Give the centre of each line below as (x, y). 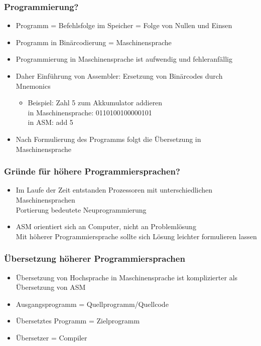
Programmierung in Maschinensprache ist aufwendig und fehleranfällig (124, 59)
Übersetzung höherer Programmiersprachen (95, 258)
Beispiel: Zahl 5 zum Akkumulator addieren (95, 103)
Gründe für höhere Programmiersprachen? (92, 171)
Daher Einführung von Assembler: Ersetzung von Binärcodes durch (119, 76)
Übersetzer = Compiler (51, 337)
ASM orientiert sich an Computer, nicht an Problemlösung (106, 226)
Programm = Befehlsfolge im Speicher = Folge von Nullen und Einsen (124, 25)
